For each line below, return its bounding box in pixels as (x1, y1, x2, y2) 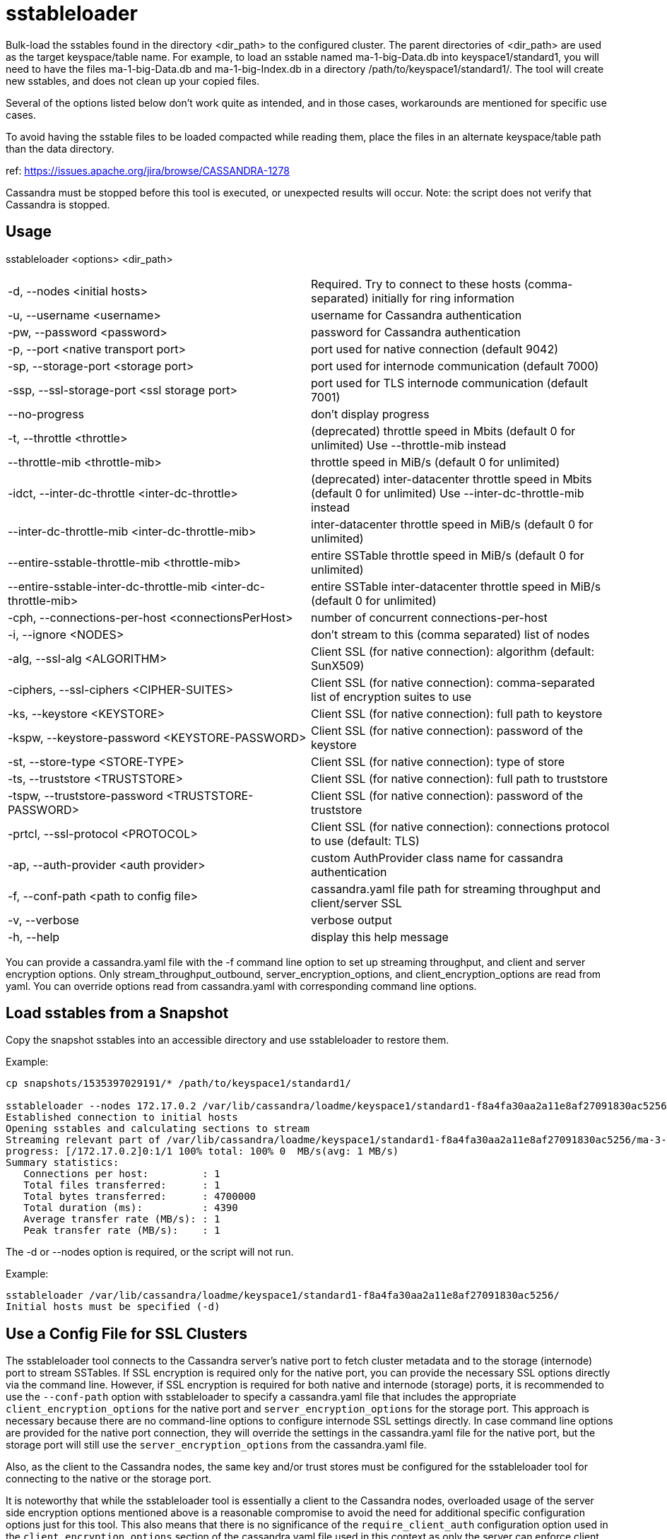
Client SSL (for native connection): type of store (311, 754, 565, 769)
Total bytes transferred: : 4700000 (23, 1191, 256, 1203)
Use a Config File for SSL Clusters (6, 1324, 247, 1343)
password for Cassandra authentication (311, 324, 521, 339)
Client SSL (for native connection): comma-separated (311, 675, 595, 690)
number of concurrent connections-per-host (311, 610, 548, 625)
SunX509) (311, 658, 365, 673)
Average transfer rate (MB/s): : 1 (23, 1213, 220, 1225)
